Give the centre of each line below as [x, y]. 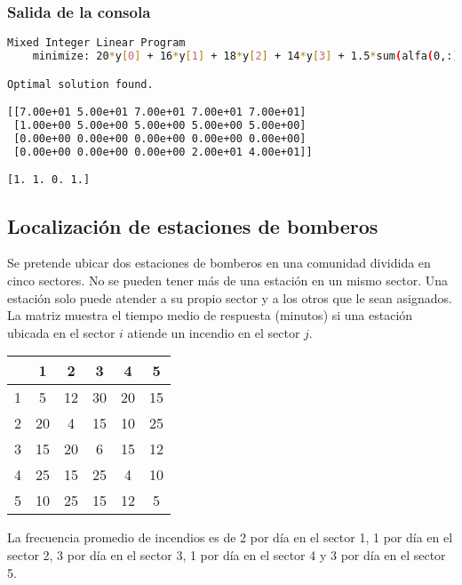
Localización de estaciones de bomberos [193, 225]
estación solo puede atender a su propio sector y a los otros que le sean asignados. [230, 297]
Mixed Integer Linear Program [96, 43]
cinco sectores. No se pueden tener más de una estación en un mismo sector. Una [228, 280]
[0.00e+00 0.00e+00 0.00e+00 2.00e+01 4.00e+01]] [163, 152]
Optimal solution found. [80, 84]
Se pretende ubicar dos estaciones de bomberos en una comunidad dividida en [219, 263]
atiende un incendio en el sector [214, 332]
